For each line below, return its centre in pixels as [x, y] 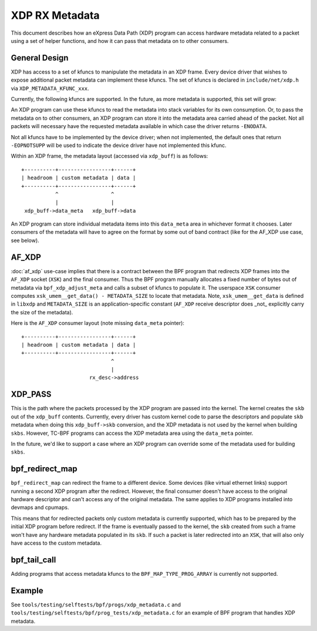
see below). [25, 240]
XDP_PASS [31, 395]
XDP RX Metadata [55, 15]
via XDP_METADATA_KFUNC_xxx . [50, 88]
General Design [40, 58]
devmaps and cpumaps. [40, 508]
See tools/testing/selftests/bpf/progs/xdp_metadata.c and [96, 605]
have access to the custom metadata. [56, 543]
